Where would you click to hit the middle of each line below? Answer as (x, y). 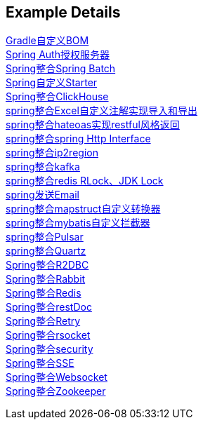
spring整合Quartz (46, 251)
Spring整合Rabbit (46, 279)
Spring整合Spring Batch (61, 69)
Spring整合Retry (43, 321)
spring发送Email (42, 195)
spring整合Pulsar (45, 237)
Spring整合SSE (40, 363)
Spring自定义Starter (52, 83)
